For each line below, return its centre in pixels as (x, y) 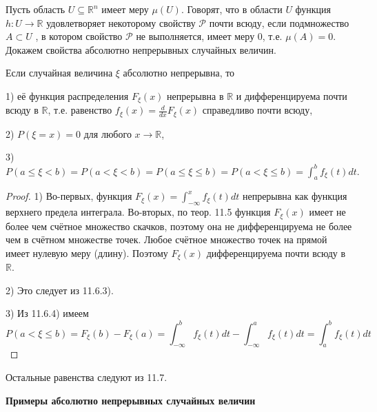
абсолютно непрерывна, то (179, 73)
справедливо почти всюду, (257, 110)
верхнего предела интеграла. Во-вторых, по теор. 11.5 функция (138, 212)
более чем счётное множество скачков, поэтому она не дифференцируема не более (179, 226)
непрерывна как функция (295, 196)
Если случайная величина (59, 73)
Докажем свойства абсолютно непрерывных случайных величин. (141, 49)
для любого (108, 133)
